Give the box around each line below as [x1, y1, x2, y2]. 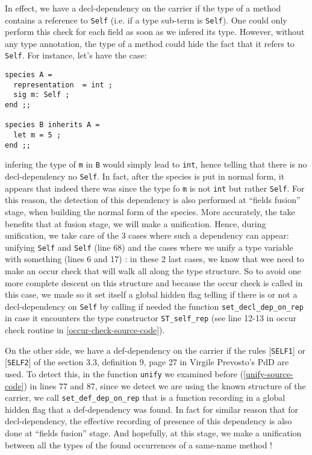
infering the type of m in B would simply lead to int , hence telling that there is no [5, 158, 307, 171]
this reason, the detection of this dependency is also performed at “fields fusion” [5, 193, 301, 206]
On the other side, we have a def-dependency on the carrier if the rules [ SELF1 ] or [5, 344, 305, 356]
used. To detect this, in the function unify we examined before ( [5, 367, 244, 380]
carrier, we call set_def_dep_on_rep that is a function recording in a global [5, 391, 285, 404]
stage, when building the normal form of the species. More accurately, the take [5, 205, 295, 218]
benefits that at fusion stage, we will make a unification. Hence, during [5, 217, 266, 230]
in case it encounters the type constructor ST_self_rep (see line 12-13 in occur [5, 312, 296, 324]
